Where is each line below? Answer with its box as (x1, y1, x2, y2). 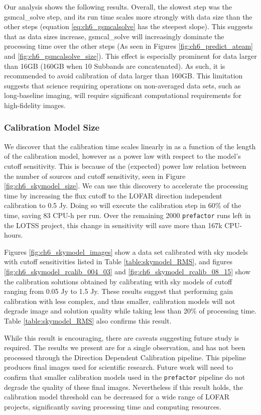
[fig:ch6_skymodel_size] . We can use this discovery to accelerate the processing (4, 180, 248, 191)
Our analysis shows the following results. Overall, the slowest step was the (4, 2, 232, 12)
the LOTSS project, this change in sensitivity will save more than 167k (4, 220, 222, 230)
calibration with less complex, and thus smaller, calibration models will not (4, 295, 235, 306)
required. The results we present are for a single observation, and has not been (4, 342, 245, 353)
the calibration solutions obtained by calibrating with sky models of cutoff (4, 276, 232, 286)
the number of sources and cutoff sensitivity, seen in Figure (4, 170, 186, 181)
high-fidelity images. (4, 99, 66, 110)
